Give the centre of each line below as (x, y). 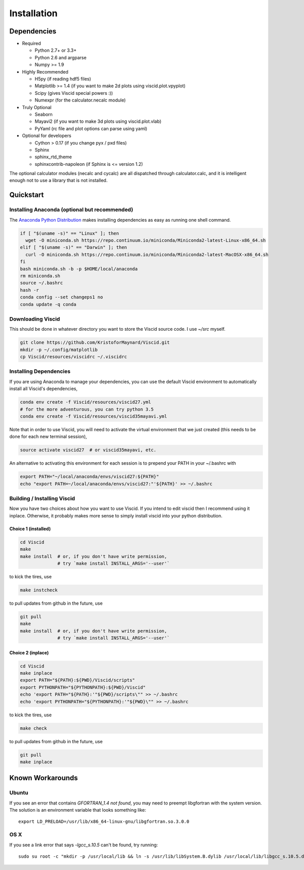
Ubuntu (19, 793)
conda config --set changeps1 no (62, 297)
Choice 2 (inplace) (29, 652)
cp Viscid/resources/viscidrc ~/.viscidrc (73, 357)
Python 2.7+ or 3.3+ (56, 50)
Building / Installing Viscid (42, 498)
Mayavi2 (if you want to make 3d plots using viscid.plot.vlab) (98, 121)
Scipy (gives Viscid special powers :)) (74, 93)
